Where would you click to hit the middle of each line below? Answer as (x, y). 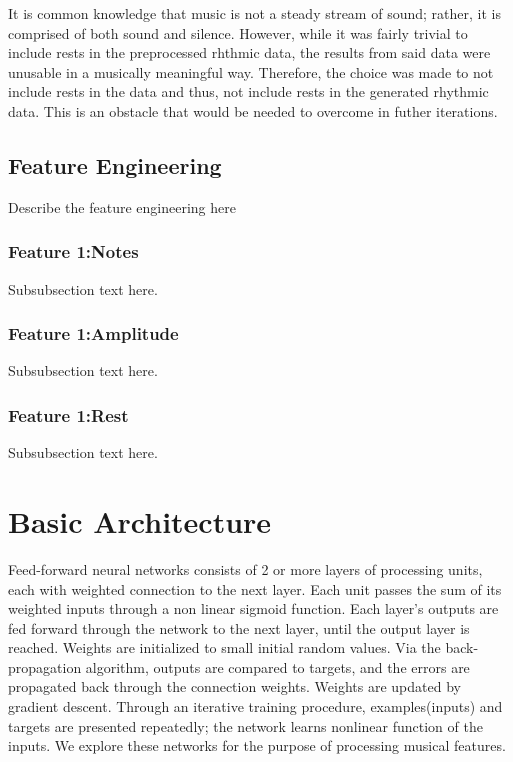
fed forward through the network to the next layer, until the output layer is (239, 627)
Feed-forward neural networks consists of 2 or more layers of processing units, (245, 568)
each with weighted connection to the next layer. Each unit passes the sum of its (255, 588)
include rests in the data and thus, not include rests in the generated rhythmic (248, 91)
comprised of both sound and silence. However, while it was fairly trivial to (238, 32)
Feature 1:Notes (73, 251)
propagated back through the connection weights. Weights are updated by (234, 686)
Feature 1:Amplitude (93, 333)
